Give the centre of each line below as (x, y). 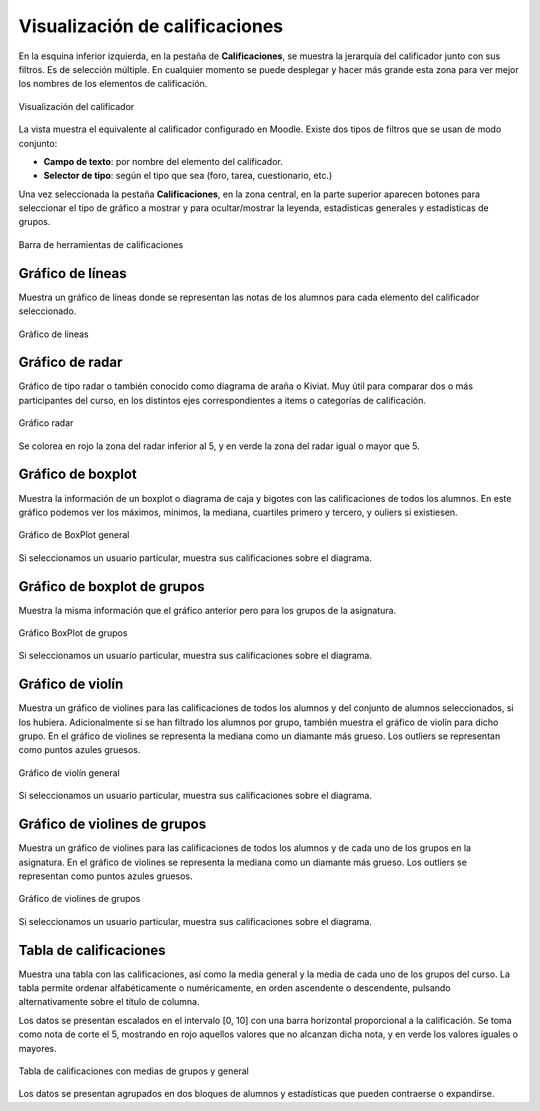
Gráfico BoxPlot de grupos (73, 632)
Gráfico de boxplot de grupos (111, 586)
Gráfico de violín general (69, 772)
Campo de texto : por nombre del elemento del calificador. (163, 161)
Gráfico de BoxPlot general (74, 535)
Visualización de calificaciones (151, 26)
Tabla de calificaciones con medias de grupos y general (133, 1071)
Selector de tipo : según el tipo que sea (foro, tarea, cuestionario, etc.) (188, 176)
